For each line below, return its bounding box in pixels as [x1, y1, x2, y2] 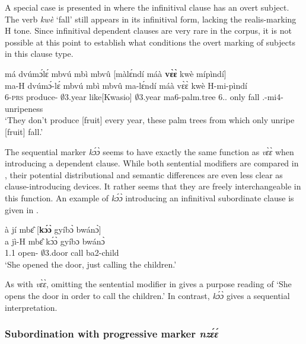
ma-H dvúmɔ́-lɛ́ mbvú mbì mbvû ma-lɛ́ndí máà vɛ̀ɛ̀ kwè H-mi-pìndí [5, 79, 247, 91]
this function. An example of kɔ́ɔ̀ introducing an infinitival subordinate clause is [5, 191, 294, 204]
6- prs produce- [5, 91, 58, 103]
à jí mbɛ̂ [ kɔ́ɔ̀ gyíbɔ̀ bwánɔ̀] [5, 223, 101, 236]
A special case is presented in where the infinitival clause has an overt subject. [5, 1, 289, 13]
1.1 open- [5, 246, 39, 259]
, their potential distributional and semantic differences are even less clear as [5, 168, 283, 181]
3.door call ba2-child [45, 246, 119, 259]
